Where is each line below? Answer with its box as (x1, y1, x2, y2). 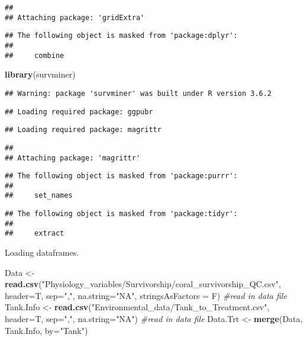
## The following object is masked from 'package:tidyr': (5, 210, 238, 218)
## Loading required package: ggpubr (5, 107, 153, 116)
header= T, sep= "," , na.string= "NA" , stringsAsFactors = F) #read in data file (5, 289, 287, 301)
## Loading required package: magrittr (5, 126, 161, 134)
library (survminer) (5, 68, 76, 81)
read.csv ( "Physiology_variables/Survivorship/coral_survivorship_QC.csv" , (5, 278, 281, 290)
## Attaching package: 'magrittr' (5, 153, 141, 162)
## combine (5, 51, 64, 60)
